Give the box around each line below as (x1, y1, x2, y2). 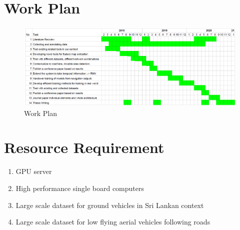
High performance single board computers (15, 182, 144, 193)
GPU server (15, 166, 52, 176)
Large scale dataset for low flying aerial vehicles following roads (15, 216, 210, 227)
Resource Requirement (4, 137, 164, 157)
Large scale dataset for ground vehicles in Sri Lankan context (15, 199, 204, 210)
